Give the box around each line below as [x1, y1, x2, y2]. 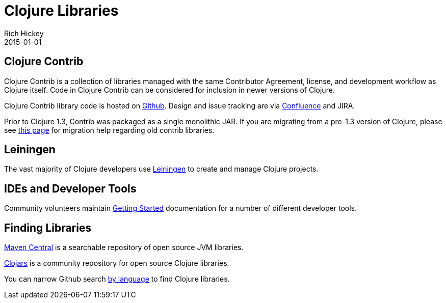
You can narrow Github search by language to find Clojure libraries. [4, 274, 230, 284]
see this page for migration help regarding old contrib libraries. [4, 125, 215, 134]
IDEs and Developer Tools [4, 182, 137, 195]
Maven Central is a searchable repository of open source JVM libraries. [4, 243, 244, 252]
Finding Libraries [4, 221, 92, 234]
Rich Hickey [4, 29, 44, 38]
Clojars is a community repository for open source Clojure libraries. [4, 259, 229, 268]
